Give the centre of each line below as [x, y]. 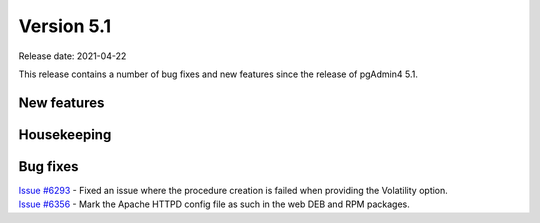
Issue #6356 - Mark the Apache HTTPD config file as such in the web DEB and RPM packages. [214, 204]
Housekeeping [65, 134]
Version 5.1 [65, 26]
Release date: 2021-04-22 [72, 56]
